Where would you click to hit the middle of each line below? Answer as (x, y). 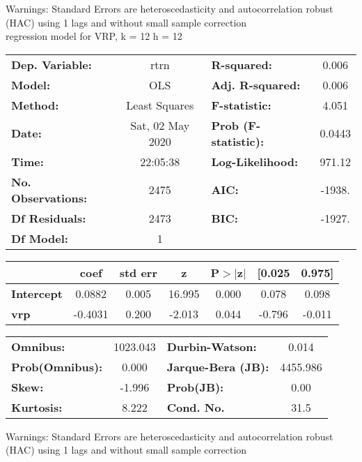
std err (138, 272)
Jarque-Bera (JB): (218, 366)
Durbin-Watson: (212, 346)
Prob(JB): (195, 387)
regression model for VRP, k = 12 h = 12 (94, 36)
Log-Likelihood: (255, 161)
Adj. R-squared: (256, 84)
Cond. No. (196, 407)
